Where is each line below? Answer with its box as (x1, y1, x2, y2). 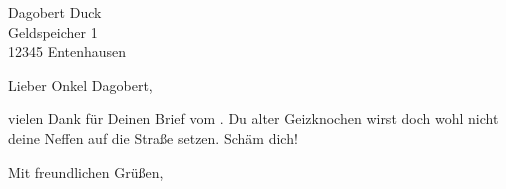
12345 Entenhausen (8, 41, 127, 62)
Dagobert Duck (8, 2, 102, 22)
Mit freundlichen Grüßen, (8, 161, 164, 182)
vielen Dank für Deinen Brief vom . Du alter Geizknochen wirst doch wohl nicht (8, 108, 499, 129)
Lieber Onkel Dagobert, (8, 74, 153, 95)
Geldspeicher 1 (8, 21, 98, 42)
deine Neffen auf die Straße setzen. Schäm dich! (8, 127, 298, 148)
